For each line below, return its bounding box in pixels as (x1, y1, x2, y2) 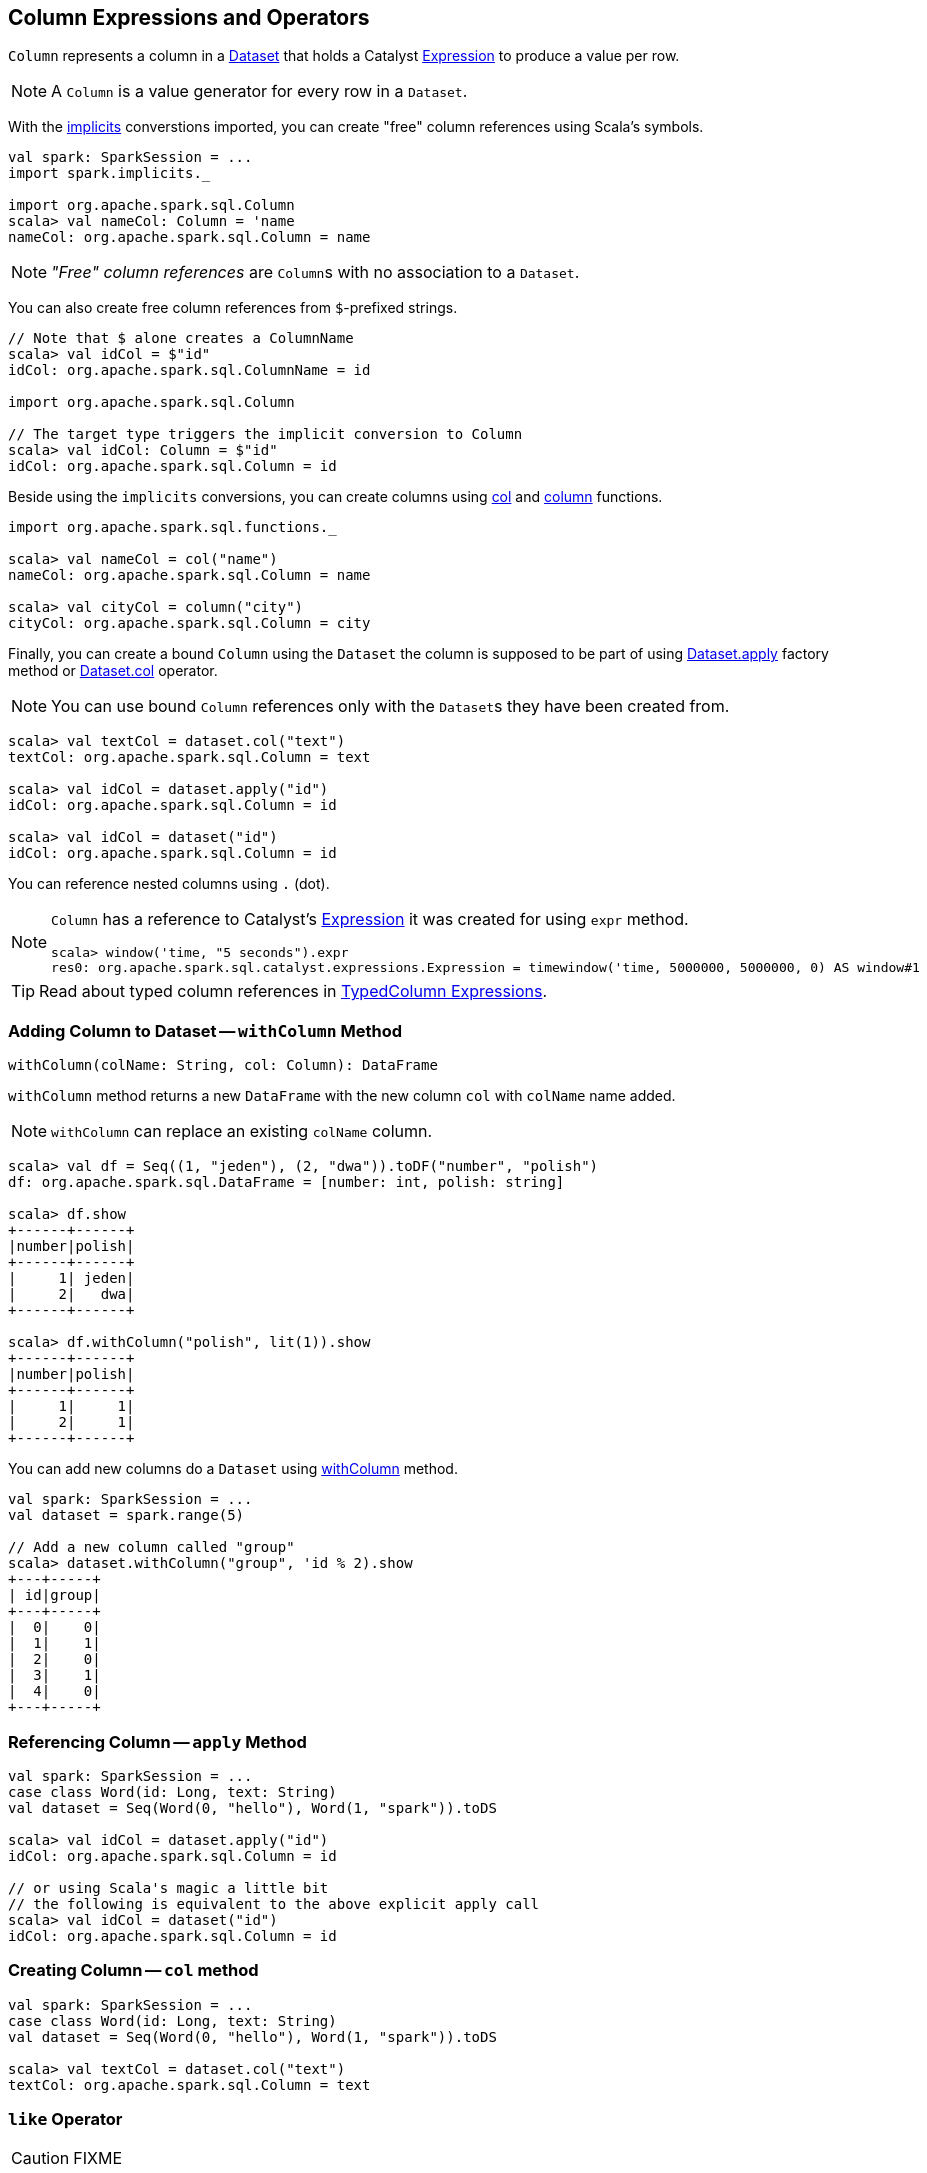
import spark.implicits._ (8, 165, 211, 182)
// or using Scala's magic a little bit (8, 1879, 329, 1896)
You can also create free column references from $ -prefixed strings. (8, 299, 458, 317)
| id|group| (8, 1587, 101, 1604)
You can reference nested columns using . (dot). (8, 875, 330, 893)
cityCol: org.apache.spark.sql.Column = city (8, 615, 371, 632)
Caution (11, 2148, 70, 2169)
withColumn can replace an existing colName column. (51, 1121, 433, 1142)
